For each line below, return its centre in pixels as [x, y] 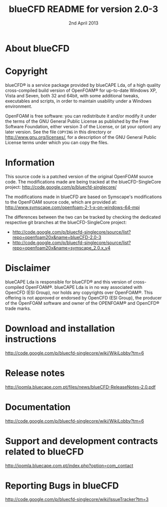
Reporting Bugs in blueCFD [62, 486]
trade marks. [18, 308]
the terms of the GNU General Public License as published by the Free [77, 121]
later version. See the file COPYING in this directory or [58, 132]
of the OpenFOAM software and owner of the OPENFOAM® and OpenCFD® [82, 303]
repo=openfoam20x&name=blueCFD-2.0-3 [57, 237]
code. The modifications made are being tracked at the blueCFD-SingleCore [83, 182]
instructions [31, 339]
